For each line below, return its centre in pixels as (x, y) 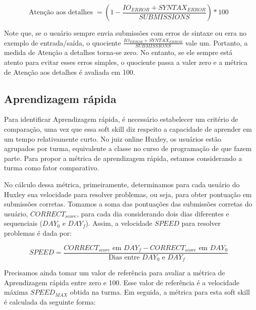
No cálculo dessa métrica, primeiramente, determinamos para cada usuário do (122, 184)
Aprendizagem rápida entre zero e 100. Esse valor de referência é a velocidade (122, 282)
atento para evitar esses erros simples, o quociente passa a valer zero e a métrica (126, 62)
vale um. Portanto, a (217, 42)
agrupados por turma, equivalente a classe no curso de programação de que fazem (128, 148)
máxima (16, 292)
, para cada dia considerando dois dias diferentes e (153, 213)
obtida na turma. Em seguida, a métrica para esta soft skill (160, 292)
